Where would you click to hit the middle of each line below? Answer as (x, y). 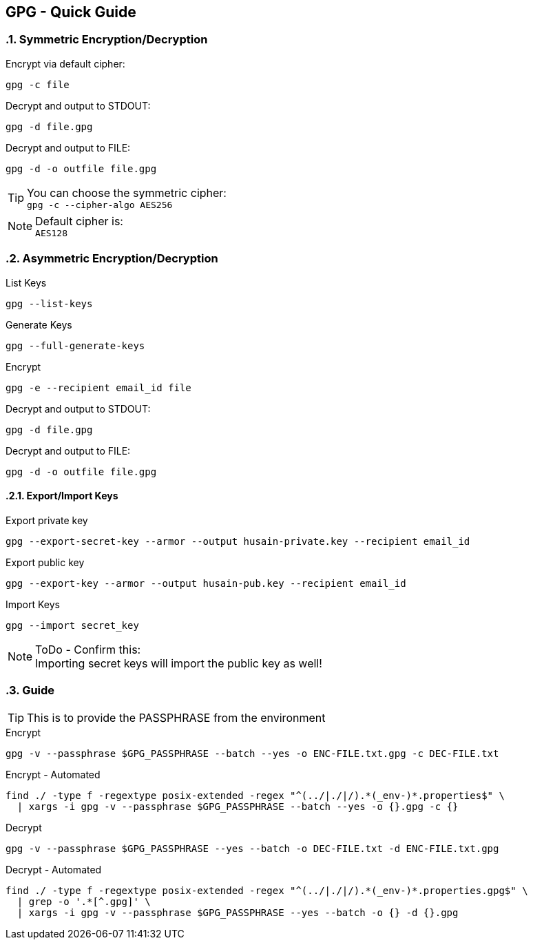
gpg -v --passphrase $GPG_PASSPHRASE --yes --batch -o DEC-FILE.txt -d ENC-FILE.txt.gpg (252, 848)
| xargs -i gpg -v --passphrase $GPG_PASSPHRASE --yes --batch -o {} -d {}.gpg (238, 912)
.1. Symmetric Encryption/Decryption (107, 40)
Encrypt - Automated (53, 774)
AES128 (52, 233)
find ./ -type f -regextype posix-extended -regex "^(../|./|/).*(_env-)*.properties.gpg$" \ (267, 890)
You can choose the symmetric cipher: (127, 193)
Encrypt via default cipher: (65, 63)
